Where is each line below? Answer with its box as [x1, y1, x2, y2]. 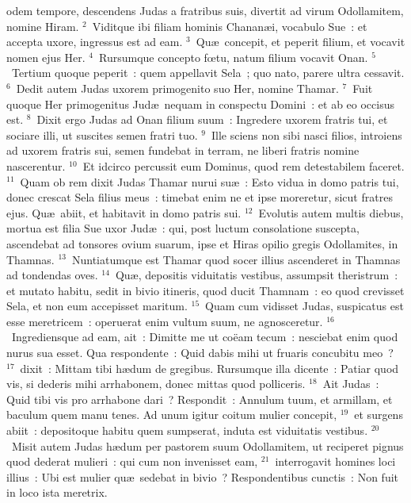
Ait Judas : [322, 375, 379, 392]
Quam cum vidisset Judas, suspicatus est [205, 298, 404, 314]
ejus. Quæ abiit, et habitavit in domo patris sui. [6, 204, 242, 221]
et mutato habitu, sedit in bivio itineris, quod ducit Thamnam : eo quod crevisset [6, 282, 405, 298]
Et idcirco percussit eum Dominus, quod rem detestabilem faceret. [82, 157, 405, 174]
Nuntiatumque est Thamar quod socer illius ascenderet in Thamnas [71, 251, 401, 267]
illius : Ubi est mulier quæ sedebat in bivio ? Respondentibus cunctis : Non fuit [6, 468, 399, 485]
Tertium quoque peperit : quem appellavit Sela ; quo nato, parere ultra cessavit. [11, 64, 405, 81]
